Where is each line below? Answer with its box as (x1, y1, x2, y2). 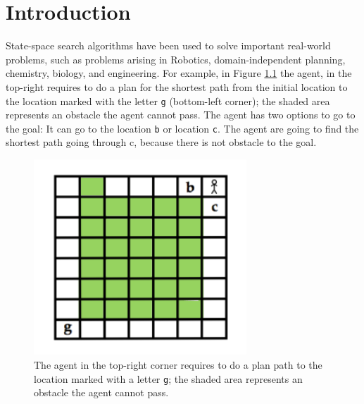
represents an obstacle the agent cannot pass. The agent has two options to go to (6, 107, 356, 122)
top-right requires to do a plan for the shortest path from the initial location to (6, 79, 348, 94)
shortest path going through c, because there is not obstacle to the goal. (6, 135, 317, 149)
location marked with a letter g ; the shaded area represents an (34, 371, 303, 386)
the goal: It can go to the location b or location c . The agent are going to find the (6, 121, 359, 135)
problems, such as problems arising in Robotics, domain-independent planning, (6, 51, 346, 66)
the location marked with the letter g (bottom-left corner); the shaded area (6, 93, 330, 108)
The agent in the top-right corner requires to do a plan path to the (34, 357, 322, 372)
